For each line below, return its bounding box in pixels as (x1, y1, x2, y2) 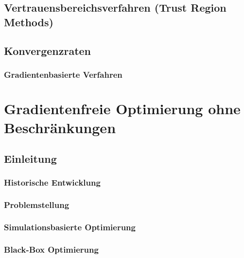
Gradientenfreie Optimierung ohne (4, 98, 241, 118)
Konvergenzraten (4, 43, 91, 58)
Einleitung (4, 151, 57, 166)
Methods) (4, 14, 53, 29)
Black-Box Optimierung (4, 243, 99, 255)
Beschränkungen (4, 118, 116, 138)
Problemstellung (4, 198, 70, 210)
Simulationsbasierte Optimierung (4, 221, 136, 233)
